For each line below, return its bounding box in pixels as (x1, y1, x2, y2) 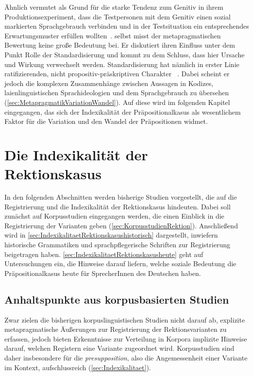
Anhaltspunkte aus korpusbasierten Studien (4, 291, 229, 307)
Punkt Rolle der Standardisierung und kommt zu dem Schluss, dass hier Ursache (4, 49, 245, 59)
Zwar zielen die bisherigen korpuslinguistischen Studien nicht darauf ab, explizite (4, 314, 245, 325)
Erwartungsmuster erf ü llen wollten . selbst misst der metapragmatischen (4, 30, 221, 40)
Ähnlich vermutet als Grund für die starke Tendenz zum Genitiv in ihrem (4, 2, 223, 12)
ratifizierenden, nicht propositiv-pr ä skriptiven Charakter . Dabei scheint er (4, 68, 230, 79)
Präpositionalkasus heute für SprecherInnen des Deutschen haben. (4, 268, 201, 278)
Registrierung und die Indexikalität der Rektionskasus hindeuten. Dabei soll (4, 201, 231, 211)
